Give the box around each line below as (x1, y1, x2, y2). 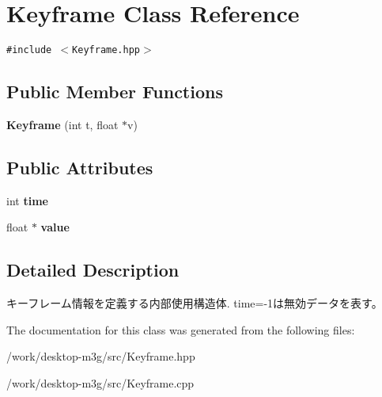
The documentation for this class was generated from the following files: (6, 321, 355, 338)
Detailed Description (6, 258, 180, 282)
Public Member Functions (6, 79, 223, 104)
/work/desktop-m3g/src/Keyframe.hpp (6, 348, 195, 365)
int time (6, 192, 48, 208)
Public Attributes (6, 155, 153, 179)
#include (6, 44, 52, 56)
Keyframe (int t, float (6, 116, 119, 132)
